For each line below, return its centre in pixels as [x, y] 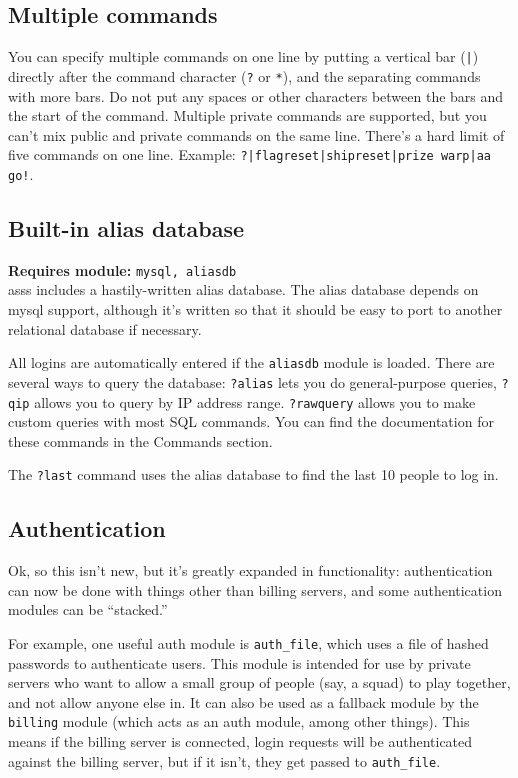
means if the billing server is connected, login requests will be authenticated [240, 741]
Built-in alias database [126, 228]
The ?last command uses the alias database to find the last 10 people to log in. [253, 474]
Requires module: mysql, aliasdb [122, 269]
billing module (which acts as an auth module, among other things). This [239, 721]
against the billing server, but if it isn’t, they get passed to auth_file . [224, 760]
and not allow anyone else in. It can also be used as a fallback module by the [243, 701]
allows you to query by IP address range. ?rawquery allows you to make [255, 401]
